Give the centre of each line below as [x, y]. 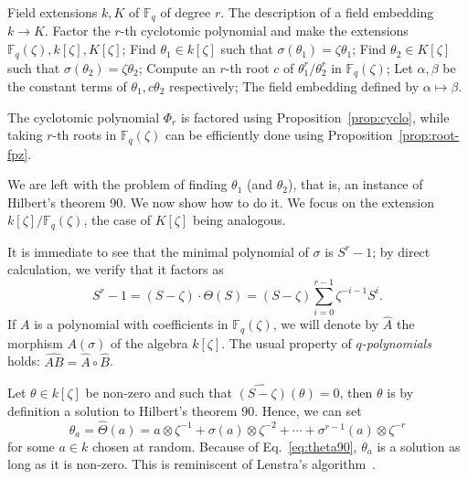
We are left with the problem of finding [117, 184]
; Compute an [177, 67]
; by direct [401, 251]
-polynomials [396, 342]
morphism [35, 342]
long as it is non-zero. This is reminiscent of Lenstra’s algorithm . [191, 464]
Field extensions [53, 12]
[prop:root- [429, 135]
